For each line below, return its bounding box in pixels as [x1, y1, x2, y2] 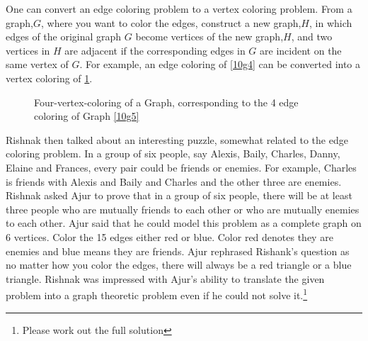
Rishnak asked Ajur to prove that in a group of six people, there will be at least [6, 188, 352, 203]
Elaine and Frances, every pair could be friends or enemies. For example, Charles [6, 160, 357, 174]
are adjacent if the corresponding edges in [64, 43, 246, 57]
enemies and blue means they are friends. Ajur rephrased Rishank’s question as [6, 243, 350, 258]
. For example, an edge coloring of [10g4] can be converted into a [79, 57, 361, 72]
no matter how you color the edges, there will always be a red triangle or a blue [6, 257, 352, 272]
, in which [309, 15, 352, 30]
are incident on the [260, 43, 342, 57]
